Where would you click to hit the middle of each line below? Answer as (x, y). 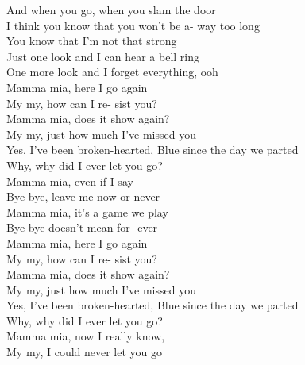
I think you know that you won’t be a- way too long (133, 25)
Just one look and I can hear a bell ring (103, 56)
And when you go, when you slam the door (111, 10)
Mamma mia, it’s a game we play (87, 211)
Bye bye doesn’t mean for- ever (82, 227)
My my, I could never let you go (85, 352)
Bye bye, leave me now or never (83, 196)
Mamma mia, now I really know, (86, 336)
